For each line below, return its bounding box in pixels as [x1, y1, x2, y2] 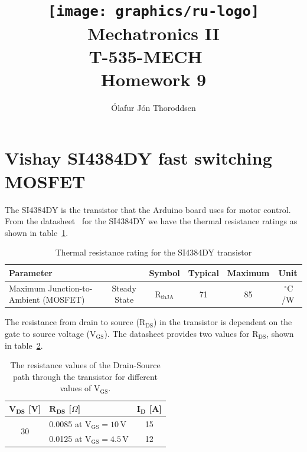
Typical [188, 266, 219, 279]
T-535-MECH [89, 44, 203, 68]
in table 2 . [5, 339, 43, 351]
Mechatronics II [87, 21, 220, 45]
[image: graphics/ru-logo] [47, 3, 260, 20]
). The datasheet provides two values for [104, 327, 250, 340]
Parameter [9, 266, 53, 279]
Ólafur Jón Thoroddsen [111, 101, 196, 113]
